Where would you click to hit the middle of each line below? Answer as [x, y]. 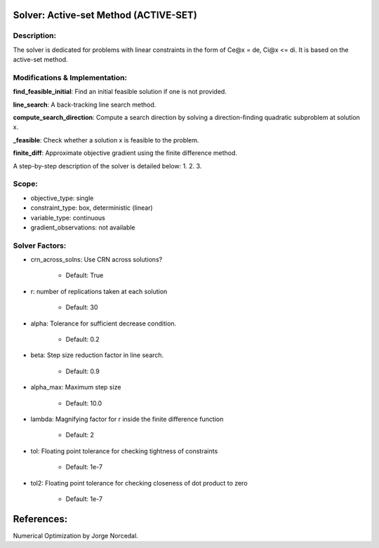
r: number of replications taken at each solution [99, 291]
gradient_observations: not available [83, 227]
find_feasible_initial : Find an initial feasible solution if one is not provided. [120, 92]
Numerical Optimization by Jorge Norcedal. [75, 535]
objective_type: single [62, 198]
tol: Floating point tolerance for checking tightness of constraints [124, 451]
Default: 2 [80, 435]
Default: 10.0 [84, 403]
